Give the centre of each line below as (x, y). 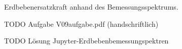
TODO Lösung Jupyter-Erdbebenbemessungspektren (86, 41)
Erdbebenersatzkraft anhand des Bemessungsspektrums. (91, 7)
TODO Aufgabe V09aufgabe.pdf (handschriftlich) (81, 23)
